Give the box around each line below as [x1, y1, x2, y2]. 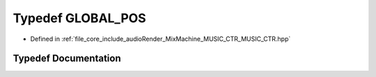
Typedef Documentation [13, 53, 121, 65]
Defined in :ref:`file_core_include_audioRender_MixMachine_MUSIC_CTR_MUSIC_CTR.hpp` [30, 35, 291, 43]
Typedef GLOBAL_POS [13, 10, 146, 26]
